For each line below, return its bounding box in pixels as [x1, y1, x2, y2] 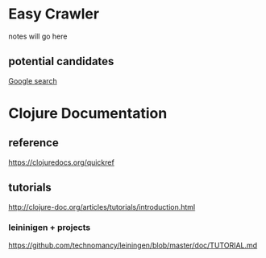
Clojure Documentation [8, 104, 168, 122]
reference [8, 136, 59, 149]
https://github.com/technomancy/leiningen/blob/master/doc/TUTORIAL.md [8, 240, 258, 250]
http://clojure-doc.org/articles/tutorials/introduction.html [8, 202, 196, 211]
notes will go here [8, 31, 68, 41]
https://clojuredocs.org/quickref [8, 158, 114, 167]
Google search [8, 76, 58, 85]
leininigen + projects [8, 222, 91, 233]
